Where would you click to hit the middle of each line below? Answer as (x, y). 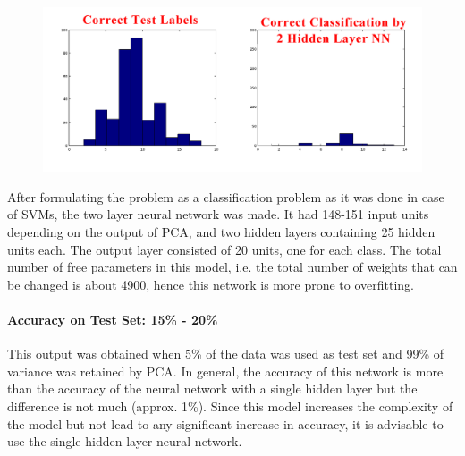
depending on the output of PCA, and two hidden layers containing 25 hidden (221, 232)
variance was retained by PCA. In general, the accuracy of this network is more (225, 371)
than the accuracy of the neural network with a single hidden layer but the (212, 388)
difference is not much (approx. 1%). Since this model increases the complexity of (230, 405)
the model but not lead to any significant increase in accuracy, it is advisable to (225, 423)
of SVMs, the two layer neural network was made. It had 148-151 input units (218, 214)
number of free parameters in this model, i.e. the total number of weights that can (232, 267)
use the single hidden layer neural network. (125, 441)
